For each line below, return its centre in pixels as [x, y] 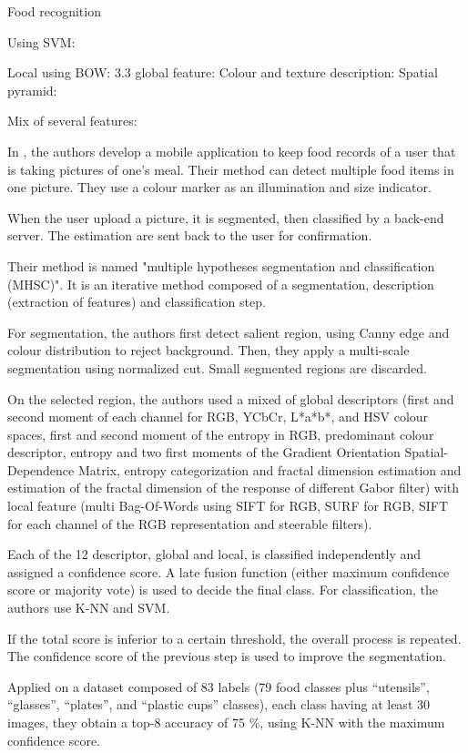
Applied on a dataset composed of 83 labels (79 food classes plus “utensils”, [219, 686]
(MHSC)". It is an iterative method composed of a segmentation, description [221, 284]
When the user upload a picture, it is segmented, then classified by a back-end [226, 217]
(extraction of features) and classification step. [137, 302]
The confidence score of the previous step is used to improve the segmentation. [227, 656]
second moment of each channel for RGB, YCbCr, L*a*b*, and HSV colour [218, 417]
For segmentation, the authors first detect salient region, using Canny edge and [229, 332]
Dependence [41, 469]
